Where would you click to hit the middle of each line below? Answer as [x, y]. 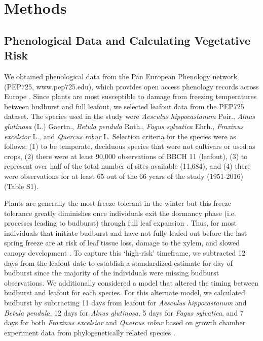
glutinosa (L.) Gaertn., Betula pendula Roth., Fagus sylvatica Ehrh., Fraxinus [124, 126]
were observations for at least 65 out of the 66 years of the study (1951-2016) [124, 176]
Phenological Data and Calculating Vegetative [127, 40]
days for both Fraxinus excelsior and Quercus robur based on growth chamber [125, 322]
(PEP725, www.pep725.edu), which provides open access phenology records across [131, 86]
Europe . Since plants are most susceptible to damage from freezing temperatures [130, 96]
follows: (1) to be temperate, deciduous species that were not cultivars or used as [130, 146]
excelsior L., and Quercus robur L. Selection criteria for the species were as [120, 136]
